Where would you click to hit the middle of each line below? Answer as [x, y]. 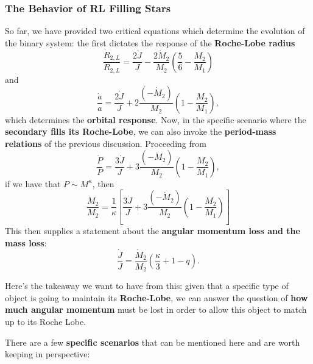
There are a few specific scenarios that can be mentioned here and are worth [153, 342]
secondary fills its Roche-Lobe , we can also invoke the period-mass [141, 131]
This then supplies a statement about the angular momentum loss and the [153, 231]
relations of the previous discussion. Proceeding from [106, 143]
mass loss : [26, 242]
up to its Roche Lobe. [46, 321]
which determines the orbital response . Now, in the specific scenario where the [156, 119]
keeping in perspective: [47, 354]
